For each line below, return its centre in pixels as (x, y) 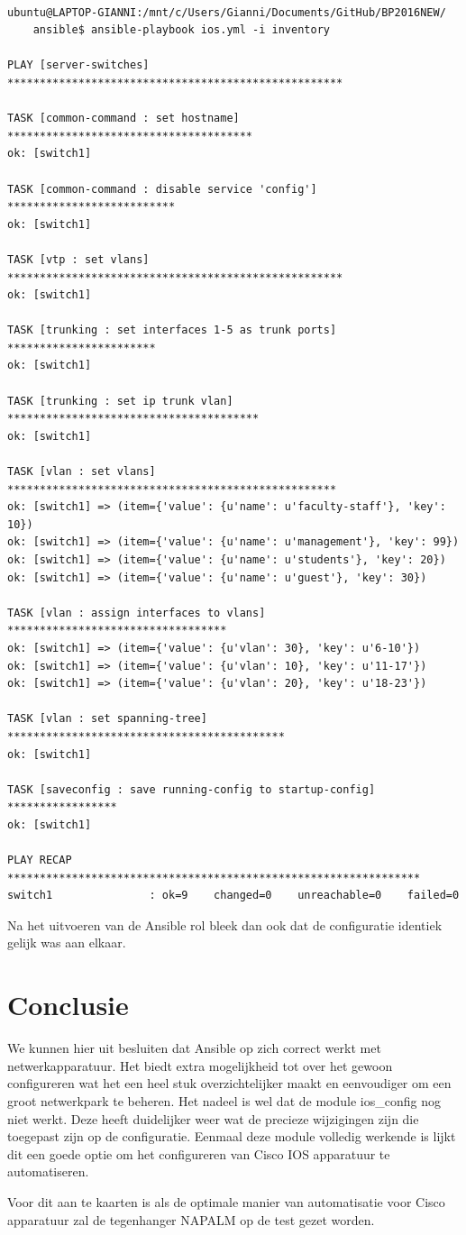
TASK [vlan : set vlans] (82, 472)
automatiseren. (48, 1171)
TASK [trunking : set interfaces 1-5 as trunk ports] (172, 330)
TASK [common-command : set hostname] (123, 119)
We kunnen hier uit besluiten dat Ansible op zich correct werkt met (194, 1048)
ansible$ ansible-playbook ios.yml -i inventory (181, 30)
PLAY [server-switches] (78, 65)
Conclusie (68, 1005)
